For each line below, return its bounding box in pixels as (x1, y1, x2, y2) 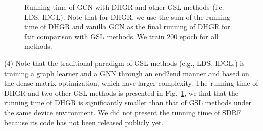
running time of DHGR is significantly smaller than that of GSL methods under (4, 97, 252, 108)
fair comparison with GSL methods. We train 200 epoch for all (24, 31, 219, 41)
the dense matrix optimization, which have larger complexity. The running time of (4, 78, 258, 88)
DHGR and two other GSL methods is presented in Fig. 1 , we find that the (4, 87, 239, 98)
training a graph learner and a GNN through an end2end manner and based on (4, 68, 249, 78)
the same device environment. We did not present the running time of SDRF (4, 107, 241, 117)
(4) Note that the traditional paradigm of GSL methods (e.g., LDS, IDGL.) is (4, 57, 245, 68)
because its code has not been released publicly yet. (4, 117, 164, 127)
